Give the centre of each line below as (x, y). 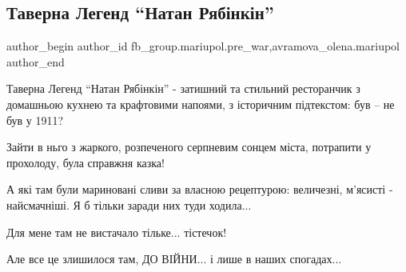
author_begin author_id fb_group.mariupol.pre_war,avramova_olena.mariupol (203, 46)
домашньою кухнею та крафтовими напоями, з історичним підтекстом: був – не (201, 104)
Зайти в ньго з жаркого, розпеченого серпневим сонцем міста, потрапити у (189, 147)
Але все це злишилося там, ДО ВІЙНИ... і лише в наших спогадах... (174, 259)
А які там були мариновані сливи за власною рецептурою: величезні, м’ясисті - (200, 189)
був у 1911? (35, 120)
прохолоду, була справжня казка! (86, 162)
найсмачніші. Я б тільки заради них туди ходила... (129, 204)
